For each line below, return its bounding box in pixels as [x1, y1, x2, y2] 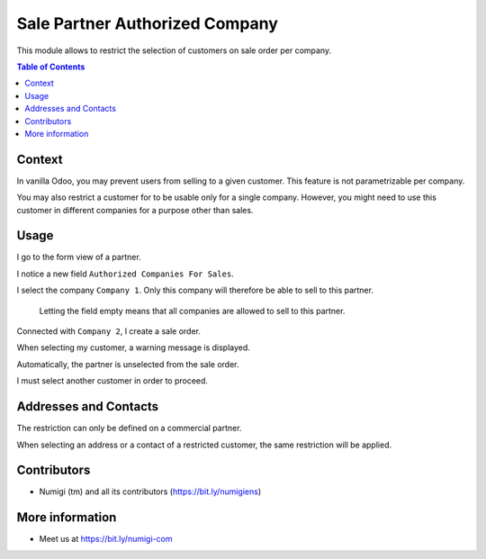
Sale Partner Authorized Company [16, 14, 279, 33]
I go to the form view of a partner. [16, 252, 141, 263]
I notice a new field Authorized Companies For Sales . [16, 268, 234, 279]
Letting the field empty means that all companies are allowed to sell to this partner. [39, 305, 346, 316]
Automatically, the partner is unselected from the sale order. [16, 358, 239, 369]
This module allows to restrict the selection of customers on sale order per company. [16, 45, 332, 56]
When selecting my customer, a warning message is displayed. [16, 342, 251, 353]
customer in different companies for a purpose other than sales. [16, 204, 254, 215]
